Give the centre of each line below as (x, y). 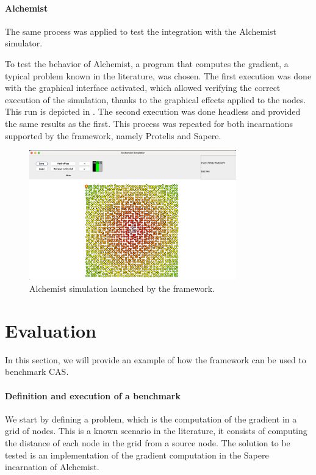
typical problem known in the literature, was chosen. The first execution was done (158, 75)
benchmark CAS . (37, 372)
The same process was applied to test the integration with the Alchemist (141, 31)
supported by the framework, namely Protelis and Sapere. (113, 135)
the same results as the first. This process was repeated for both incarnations (149, 123)
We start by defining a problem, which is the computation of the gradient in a (151, 419)
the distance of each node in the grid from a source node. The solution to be (148, 442)
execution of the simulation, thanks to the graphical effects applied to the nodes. (156, 99)
